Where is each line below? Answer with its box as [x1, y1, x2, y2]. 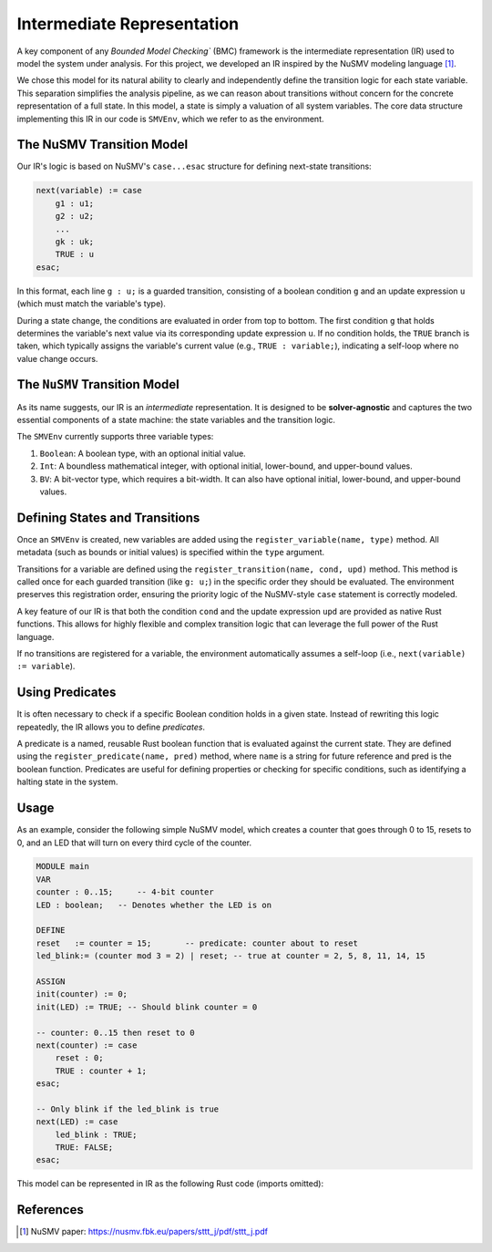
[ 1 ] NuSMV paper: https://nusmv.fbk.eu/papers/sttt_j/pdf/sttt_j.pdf [19, 1226, 269, 1237]
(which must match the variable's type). [16, 298, 166, 309]
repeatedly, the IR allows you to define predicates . [16, 721, 205, 732]
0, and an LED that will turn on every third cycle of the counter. [16, 837, 252, 848]
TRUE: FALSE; [55, 1143, 114, 1153]
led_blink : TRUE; [55, 1129, 138, 1140]
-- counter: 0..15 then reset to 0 [36, 1027, 195, 1038]
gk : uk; [55, 236, 95, 246]
